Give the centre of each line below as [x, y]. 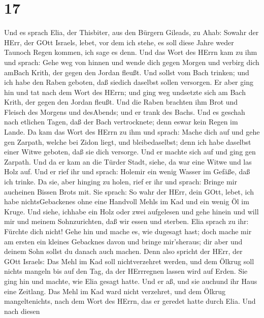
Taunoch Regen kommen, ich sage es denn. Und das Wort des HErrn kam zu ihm [131, 52]
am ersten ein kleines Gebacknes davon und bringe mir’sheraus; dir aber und [123, 241]
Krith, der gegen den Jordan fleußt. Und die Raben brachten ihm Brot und [121, 102]
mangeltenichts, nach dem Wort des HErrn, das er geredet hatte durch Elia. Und [130, 301]
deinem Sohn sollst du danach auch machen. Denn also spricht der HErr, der [123, 251]
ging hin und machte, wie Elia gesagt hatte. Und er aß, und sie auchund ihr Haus [131, 281]
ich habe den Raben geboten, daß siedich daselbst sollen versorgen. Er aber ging [129, 82]
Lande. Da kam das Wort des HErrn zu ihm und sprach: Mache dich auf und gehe [132, 132]
